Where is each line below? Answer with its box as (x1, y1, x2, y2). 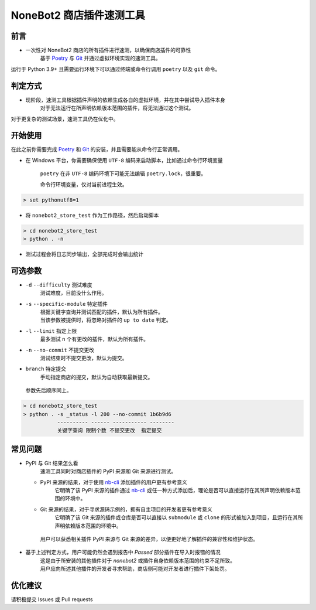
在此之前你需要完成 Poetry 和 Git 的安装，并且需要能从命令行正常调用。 (11, 146, 183, 153)
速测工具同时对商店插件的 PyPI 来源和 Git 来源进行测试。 (40, 468, 177, 475)
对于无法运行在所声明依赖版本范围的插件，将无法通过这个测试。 (40, 104, 194, 111)
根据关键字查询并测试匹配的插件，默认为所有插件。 (40, 308, 163, 316)
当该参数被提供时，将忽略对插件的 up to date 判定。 (40, 316, 172, 323)
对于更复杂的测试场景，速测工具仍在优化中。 (11, 115, 119, 122)
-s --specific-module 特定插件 (25, 300, 108, 307)
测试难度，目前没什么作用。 (40, 289, 107, 297)
